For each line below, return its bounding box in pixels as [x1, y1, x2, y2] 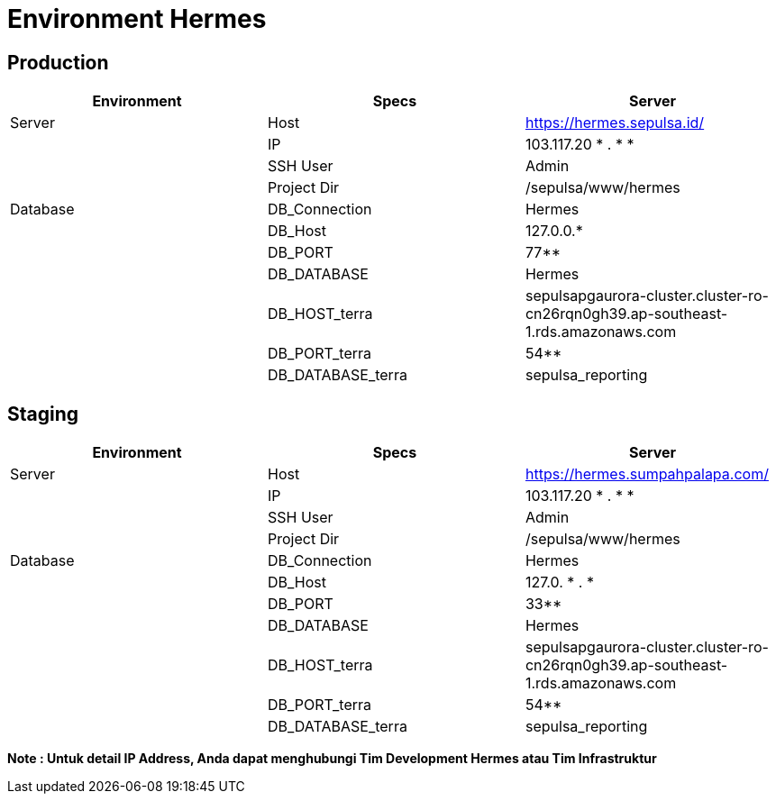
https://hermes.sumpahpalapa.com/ [525, 465, 769, 484]
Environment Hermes [7, 4, 267, 34]
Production [7, 50, 109, 74]
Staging [7, 402, 79, 425]
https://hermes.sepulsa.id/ [525, 114, 705, 132]
